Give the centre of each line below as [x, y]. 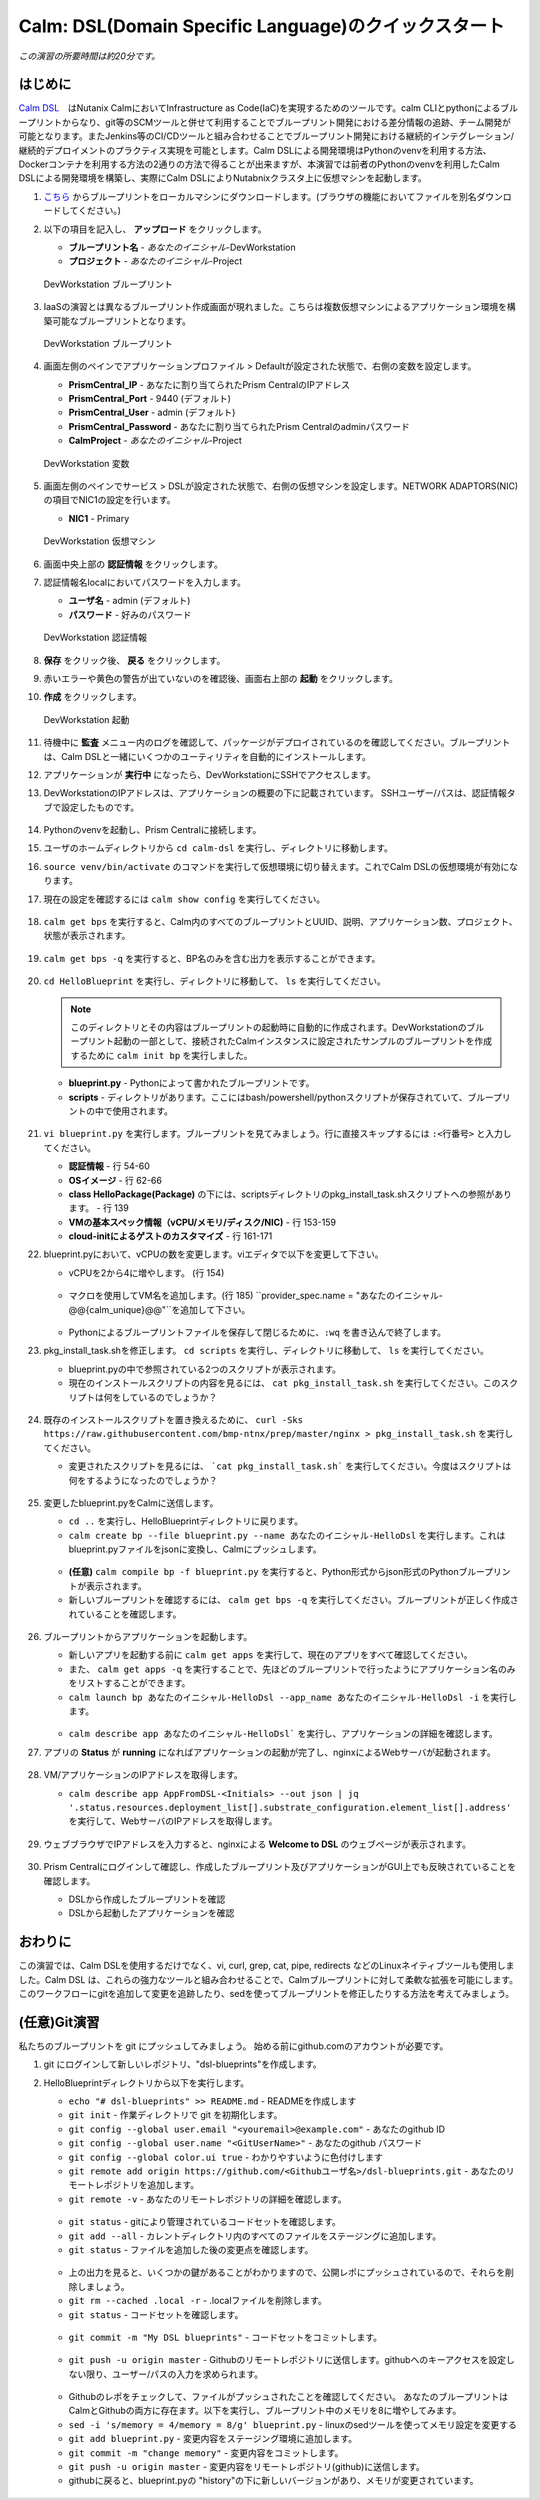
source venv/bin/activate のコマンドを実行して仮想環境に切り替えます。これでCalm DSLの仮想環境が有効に [276, 866]
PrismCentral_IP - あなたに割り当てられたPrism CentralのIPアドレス [209, 384]
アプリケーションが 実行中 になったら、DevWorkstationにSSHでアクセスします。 [209, 774]
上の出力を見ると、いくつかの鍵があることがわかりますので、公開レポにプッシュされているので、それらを [286, 2272]
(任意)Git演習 [59, 2021]
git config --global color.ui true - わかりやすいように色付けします [226, 2157]
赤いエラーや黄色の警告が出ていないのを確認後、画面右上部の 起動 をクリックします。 [221, 678]
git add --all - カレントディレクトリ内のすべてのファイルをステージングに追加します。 [255, 2236]
